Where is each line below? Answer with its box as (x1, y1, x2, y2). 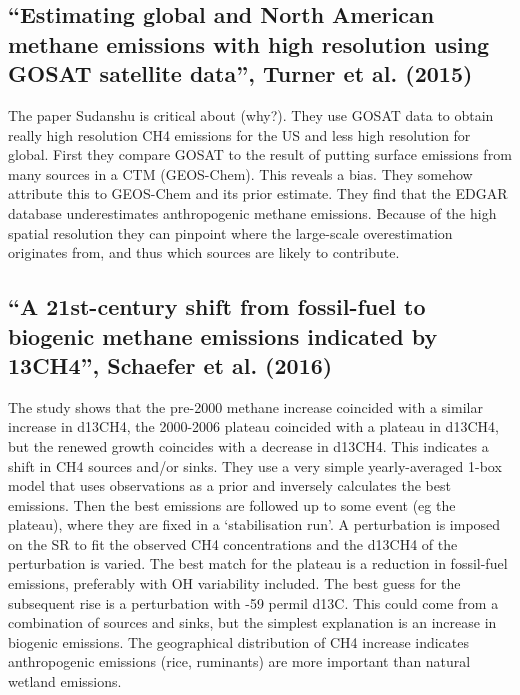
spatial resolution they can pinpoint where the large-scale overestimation (8, 222, 453, 243)
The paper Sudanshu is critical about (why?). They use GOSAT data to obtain (8, 104, 494, 125)
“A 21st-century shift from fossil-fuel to (8, 291, 426, 322)
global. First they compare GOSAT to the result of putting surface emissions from (8, 144, 512, 165)
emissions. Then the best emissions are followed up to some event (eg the (8, 494, 456, 515)
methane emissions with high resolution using (8, 28, 490, 59)
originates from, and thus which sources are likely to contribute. (8, 242, 400, 263)
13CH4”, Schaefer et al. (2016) (8, 349, 333, 380)
